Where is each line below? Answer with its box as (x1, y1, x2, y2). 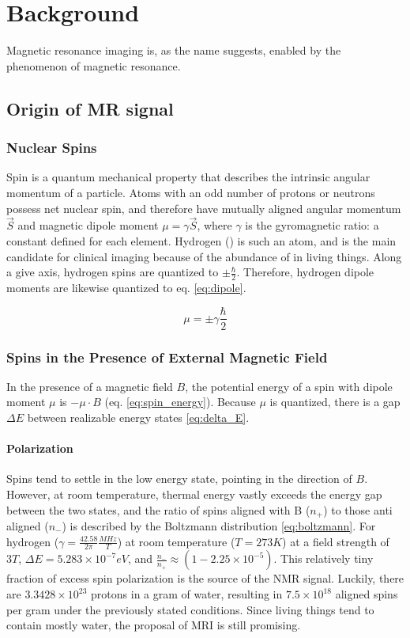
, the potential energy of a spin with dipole (185, 378, 393, 394)
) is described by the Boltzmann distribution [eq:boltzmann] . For (62, 518, 376, 534)
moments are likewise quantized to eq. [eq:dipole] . (6, 279, 246, 295)
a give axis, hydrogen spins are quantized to (6, 264, 219, 280)
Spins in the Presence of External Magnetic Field (6, 347, 328, 366)
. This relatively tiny (273, 550, 374, 567)
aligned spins (335, 586, 398, 602)
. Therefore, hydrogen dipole (236, 264, 374, 280)
